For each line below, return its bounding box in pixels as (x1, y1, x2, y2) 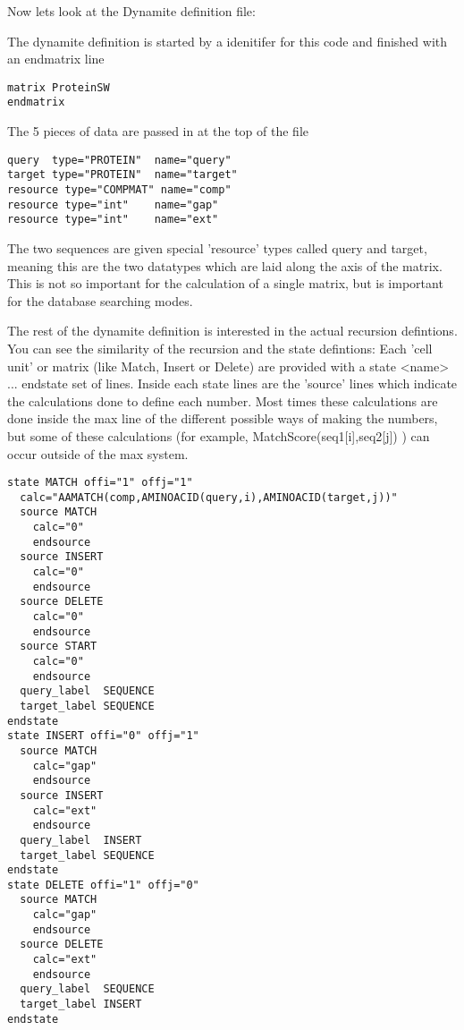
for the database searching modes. (7, 291, 193, 310)
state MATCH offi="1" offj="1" (7, 476, 193, 489)
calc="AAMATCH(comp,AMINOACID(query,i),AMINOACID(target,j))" (20, 490, 398, 504)
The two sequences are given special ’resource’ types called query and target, (7, 238, 427, 257)
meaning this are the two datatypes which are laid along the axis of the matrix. (7, 256, 443, 275)
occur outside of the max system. (7, 444, 189, 463)
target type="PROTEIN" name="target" (7, 168, 238, 182)
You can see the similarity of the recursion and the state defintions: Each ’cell (7, 338, 433, 357)
